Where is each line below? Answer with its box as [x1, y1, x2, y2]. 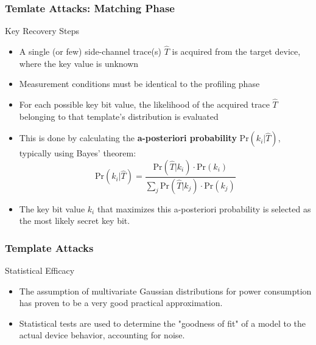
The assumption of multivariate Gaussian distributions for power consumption [19, 284, 312, 297]
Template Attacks [5, 240, 94, 255]
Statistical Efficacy [5, 264, 75, 277]
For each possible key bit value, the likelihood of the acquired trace [19, 98, 270, 111]
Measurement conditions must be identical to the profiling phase [19, 77, 260, 90]
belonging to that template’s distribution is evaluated [19, 110, 219, 122]
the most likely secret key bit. [19, 214, 130, 227]
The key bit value [19, 202, 85, 215]
